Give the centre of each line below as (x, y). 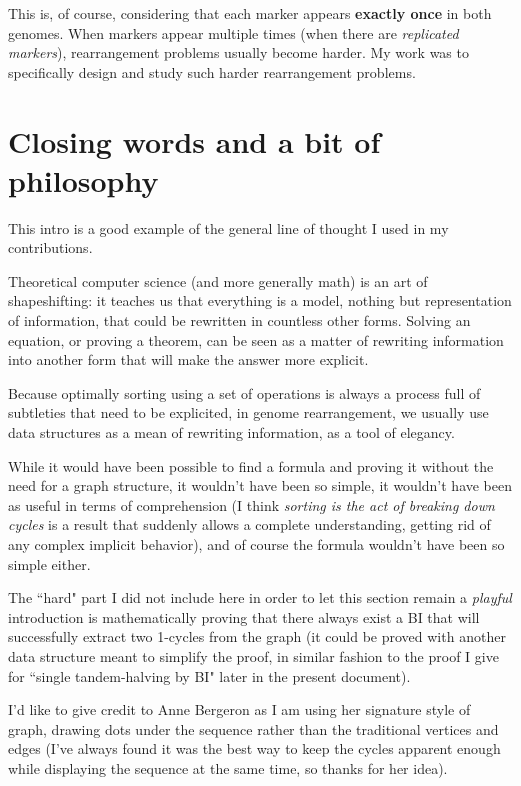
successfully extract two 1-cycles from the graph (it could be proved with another (257, 636)
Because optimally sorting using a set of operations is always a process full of (244, 392)
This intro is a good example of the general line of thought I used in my (228, 227)
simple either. (49, 563)
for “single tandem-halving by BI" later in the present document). (209, 675)
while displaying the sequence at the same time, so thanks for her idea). (228, 767)
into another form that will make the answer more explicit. (188, 359)
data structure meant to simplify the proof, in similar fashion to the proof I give (253, 655)
